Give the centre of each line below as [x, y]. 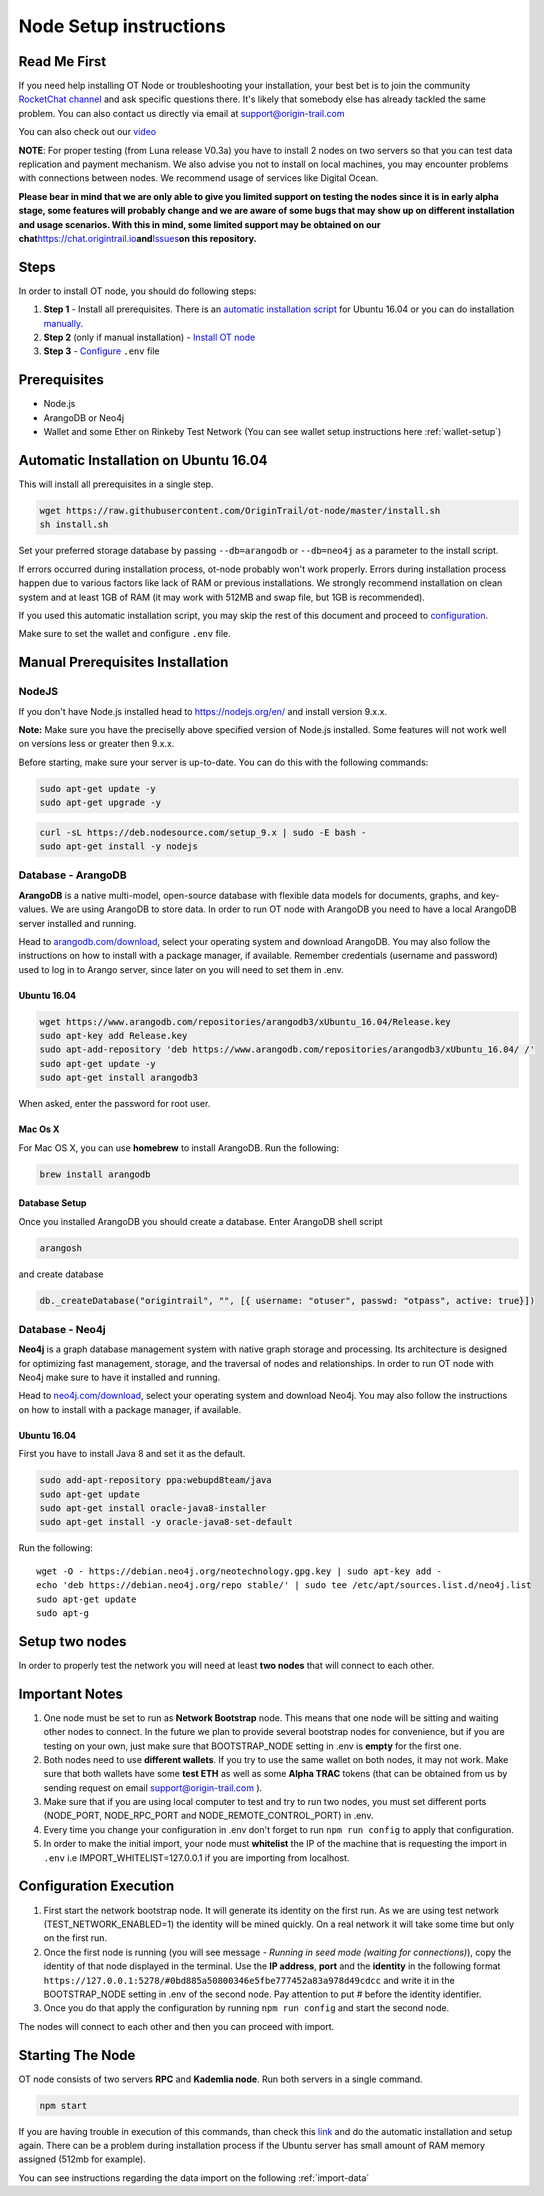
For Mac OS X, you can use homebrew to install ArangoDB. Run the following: [179, 1147]
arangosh [61, 1248]
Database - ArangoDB [72, 875]
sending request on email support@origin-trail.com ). [153, 1787]
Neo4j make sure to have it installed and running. [119, 1377]
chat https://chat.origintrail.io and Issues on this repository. [137, 238]
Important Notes [71, 1693]
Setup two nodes [72, 1641]
